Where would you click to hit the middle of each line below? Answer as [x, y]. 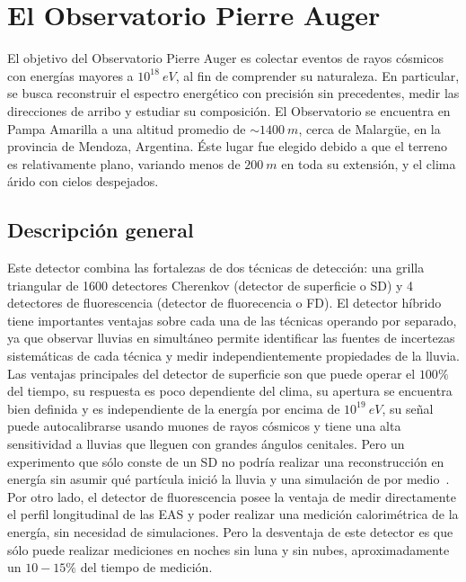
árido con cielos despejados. [83, 181]
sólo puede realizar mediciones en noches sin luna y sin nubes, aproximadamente [229, 549]
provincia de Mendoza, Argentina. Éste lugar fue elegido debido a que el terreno [228, 146]
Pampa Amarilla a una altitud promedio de [127, 128]
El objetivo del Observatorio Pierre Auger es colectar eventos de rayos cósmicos [225, 58]
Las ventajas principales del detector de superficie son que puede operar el [211, 373]
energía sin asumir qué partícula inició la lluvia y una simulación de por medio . [229, 479]
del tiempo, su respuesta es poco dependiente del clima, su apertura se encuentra [230, 391]
